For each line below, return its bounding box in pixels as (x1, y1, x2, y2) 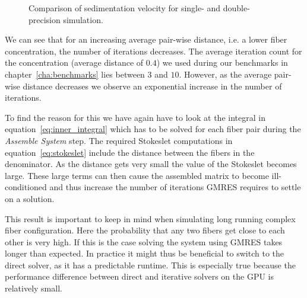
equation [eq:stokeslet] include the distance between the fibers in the (5, 146, 255, 158)
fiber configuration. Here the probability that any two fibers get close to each (5, 224, 285, 236)
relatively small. (5, 282, 62, 294)
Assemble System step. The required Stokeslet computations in (5, 134, 233, 146)
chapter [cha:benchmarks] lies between (5, 68, 145, 80)
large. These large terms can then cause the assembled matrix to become (5, 169, 269, 181)
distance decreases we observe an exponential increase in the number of (23, 79, 282, 92)
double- (223, 2, 250, 14)
